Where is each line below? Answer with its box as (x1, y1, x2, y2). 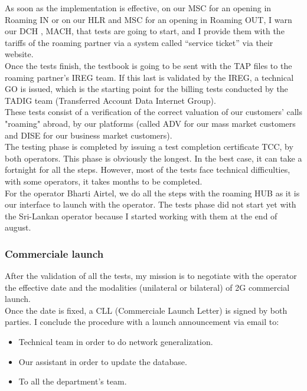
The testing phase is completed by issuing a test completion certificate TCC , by (5, 140, 293, 153)
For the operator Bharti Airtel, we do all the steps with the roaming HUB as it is (5, 186, 300, 199)
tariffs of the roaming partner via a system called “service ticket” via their (5, 36, 273, 48)
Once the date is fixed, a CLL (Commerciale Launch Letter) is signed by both (5, 304, 288, 316)
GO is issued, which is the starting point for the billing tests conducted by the (5, 83, 288, 95)
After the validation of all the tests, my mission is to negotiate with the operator (5, 270, 297, 282)
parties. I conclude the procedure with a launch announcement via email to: (5, 316, 279, 328)
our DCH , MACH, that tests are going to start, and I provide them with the (5, 25, 285, 37)
